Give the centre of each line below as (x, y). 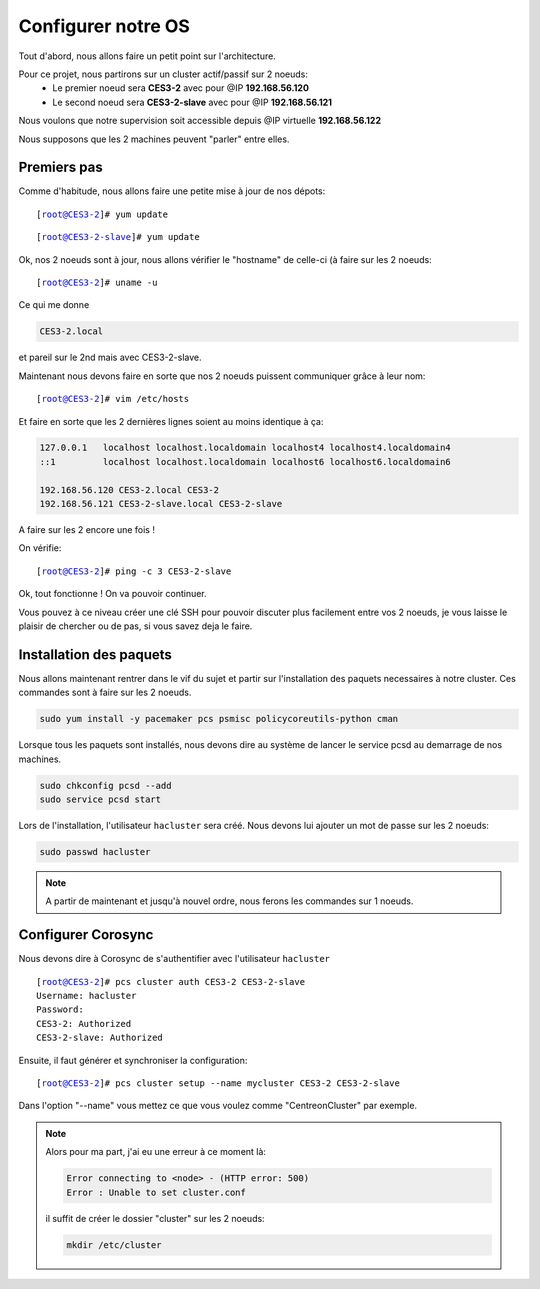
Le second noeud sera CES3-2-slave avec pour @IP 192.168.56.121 (192, 102)
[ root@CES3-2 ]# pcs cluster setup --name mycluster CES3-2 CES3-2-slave (218, 1083)
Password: (60, 1009)
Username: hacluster (86, 996)
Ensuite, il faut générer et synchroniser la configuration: (133, 1060)
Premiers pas (61, 167)
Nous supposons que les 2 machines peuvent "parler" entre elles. (154, 139)
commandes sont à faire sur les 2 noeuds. (105, 692)
